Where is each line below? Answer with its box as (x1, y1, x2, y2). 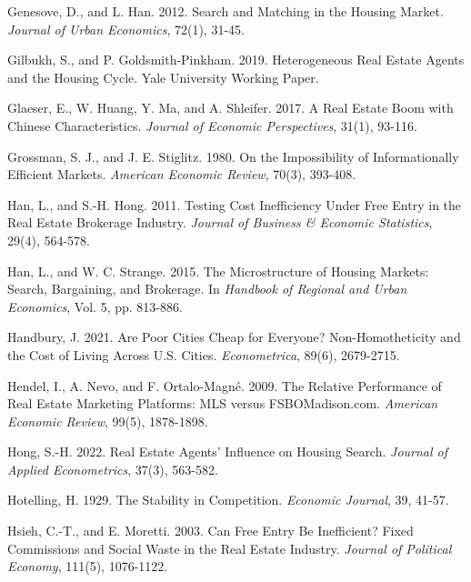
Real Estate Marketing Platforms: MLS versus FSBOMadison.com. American (7, 394, 438, 413)
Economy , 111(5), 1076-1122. (7, 557, 168, 576)
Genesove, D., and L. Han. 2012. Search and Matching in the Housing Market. (7, 2, 444, 20)
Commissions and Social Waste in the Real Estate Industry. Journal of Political (7, 538, 452, 557)
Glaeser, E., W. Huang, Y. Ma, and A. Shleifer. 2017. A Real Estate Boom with (7, 98, 454, 117)
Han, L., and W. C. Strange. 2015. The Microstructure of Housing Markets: (7, 261, 429, 280)
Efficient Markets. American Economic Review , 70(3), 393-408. (7, 165, 356, 184)
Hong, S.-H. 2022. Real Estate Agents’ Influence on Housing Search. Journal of (7, 442, 448, 461)
